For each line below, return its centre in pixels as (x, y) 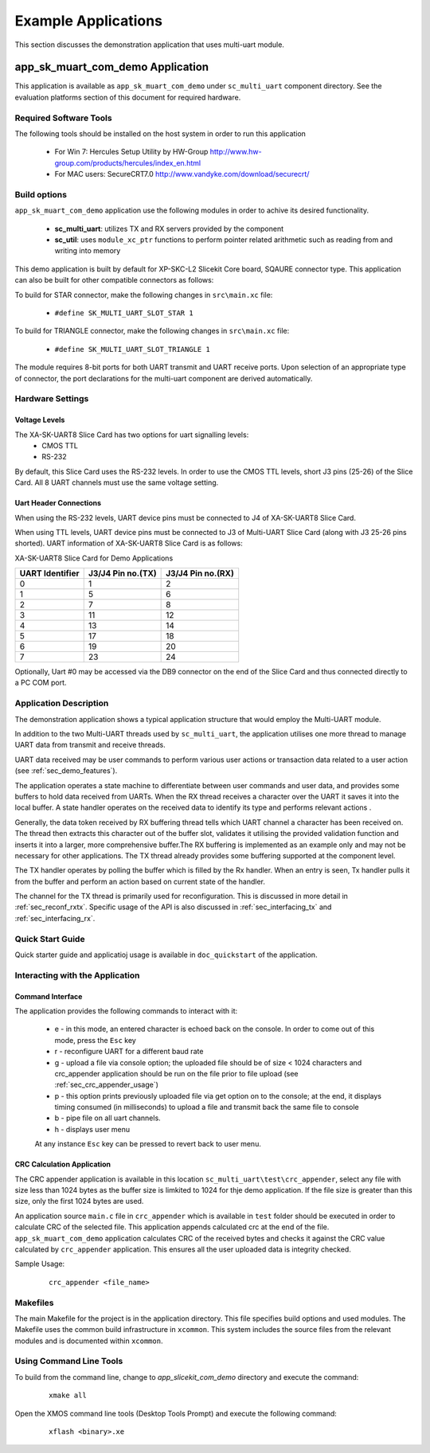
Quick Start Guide (50, 939)
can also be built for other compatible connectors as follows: (114, 280)
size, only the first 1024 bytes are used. (79, 1201)
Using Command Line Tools (69, 1361)
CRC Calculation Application (63, 1164)
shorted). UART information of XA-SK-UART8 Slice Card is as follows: (129, 543)
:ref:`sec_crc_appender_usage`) (107, 1085)
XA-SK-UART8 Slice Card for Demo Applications (94, 558)
